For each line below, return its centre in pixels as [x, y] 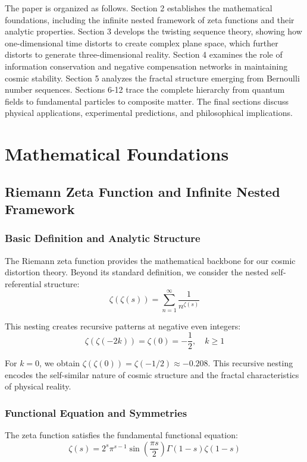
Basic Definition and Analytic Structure [103, 238]
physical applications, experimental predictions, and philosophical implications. [149, 113]
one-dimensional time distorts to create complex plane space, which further [142, 43]
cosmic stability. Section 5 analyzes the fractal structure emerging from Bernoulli [152, 78]
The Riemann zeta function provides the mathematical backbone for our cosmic [150, 260]
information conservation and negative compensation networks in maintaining [146, 66]
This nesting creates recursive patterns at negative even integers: [123, 326]
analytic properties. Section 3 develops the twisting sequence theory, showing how [153, 31]
